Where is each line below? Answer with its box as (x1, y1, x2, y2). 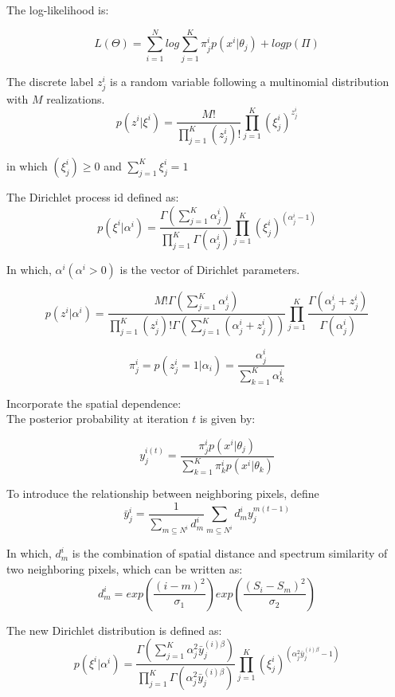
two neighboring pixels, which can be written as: (6, 560, 243, 577)
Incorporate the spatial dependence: (6, 394, 182, 411)
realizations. (46, 90, 105, 107)
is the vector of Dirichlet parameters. (119, 261, 300, 278)
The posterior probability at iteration (6, 410, 189, 427)
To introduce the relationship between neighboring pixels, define (6, 485, 319, 502)
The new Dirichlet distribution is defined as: (6, 621, 222, 638)
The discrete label (6, 72, 94, 89)
